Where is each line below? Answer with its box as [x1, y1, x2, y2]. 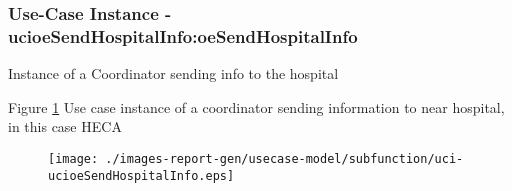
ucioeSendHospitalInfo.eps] [48, 168, 235, 183]
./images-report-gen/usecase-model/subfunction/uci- [105, 151, 464, 166]
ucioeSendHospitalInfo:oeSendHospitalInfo [8, 23, 358, 48]
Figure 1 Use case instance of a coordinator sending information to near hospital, [8, 96, 505, 117]
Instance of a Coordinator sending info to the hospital [8, 63, 339, 84]
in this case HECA [8, 116, 122, 137]
